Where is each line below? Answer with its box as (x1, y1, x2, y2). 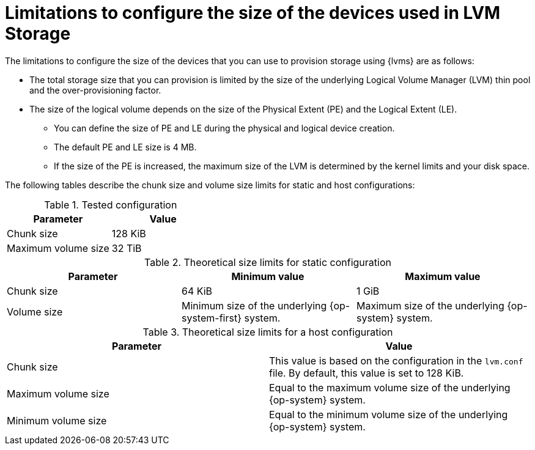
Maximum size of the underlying (356, 299, 504, 312)
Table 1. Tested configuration (44, 198, 177, 211)
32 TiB (111, 242, 142, 254)
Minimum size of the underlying (181, 299, 327, 312)
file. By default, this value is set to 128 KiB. (269, 366, 464, 379)
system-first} (181, 311, 242, 324)
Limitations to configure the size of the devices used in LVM (5, 2, 501, 23)
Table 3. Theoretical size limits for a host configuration (142, 325, 393, 338)
